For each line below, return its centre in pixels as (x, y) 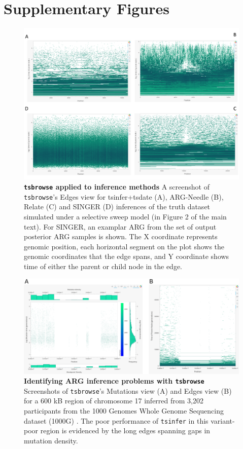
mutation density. (51, 440)
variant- (223, 420)
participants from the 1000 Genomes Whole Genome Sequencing (124, 411)
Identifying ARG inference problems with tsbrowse (114, 381)
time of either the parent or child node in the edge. (103, 266)
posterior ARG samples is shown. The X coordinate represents (121, 236)
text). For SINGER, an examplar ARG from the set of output (120, 226)
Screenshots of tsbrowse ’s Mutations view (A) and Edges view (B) (128, 390)
